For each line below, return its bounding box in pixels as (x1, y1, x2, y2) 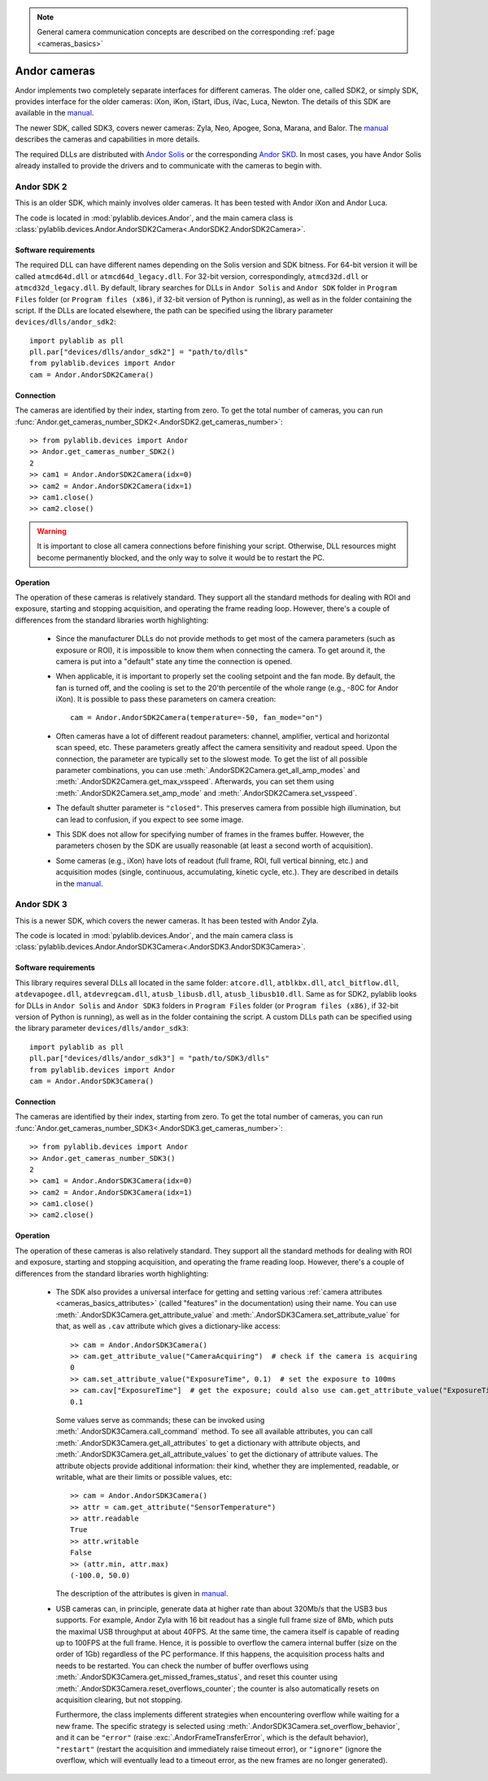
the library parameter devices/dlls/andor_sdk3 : (15, 1024, 189, 1033)
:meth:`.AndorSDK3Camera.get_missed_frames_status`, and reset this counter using (55, 1672, 338, 1682)
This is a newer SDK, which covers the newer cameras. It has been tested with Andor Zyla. (15, 915, 319, 925)
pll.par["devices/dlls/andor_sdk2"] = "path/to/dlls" (29, 347, 248, 357)
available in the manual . (15, 108, 94, 118)
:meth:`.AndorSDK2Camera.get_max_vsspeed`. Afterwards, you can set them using (55, 777, 334, 787)
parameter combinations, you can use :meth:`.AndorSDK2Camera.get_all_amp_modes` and (55, 766, 360, 775)
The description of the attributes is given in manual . (55, 1589, 229, 1599)
